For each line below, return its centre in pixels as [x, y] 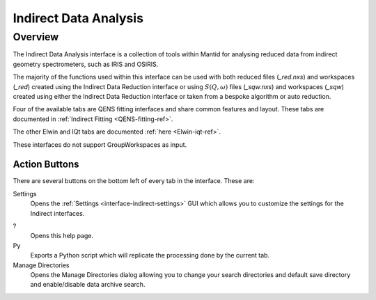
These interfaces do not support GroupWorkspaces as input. [100, 144]
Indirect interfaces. [57, 213]
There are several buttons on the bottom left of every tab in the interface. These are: [134, 181]
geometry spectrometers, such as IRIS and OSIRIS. [86, 64]
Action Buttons [46, 165]
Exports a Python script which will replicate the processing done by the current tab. [150, 255]
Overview [36, 37]
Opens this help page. [62, 236]
